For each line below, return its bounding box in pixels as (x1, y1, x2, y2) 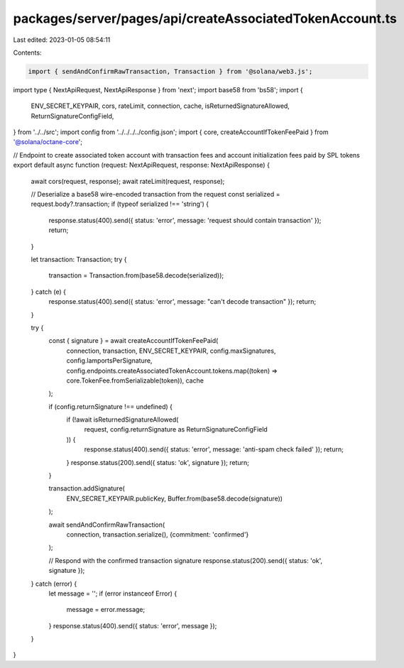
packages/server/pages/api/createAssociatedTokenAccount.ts (13, 11, 397, 26)
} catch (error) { (31, 579, 77, 588)
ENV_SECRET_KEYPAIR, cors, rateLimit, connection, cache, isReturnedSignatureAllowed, (31, 102, 290, 110)
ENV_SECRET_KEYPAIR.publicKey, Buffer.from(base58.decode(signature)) (66, 494, 283, 503)
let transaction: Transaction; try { (31, 255, 127, 263)
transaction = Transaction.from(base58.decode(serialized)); (48, 271, 224, 280)
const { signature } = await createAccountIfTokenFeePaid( (48, 336, 219, 345)
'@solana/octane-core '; (13, 138, 83, 146)
